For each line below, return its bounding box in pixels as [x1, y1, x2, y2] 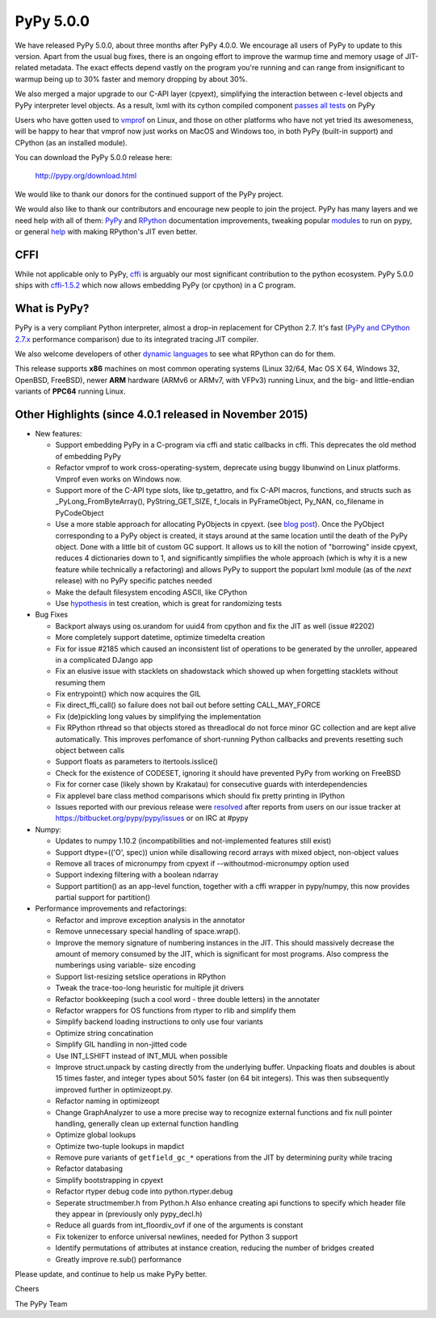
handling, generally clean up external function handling [55, 1118, 239, 1128]
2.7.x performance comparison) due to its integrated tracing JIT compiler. [15, 334, 258, 343]
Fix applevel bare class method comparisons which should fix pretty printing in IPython [55, 790, 345, 800]
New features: [35, 429, 82, 439]
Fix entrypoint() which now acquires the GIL [55, 689, 201, 699]
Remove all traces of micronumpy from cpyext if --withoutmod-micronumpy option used [55, 858, 350, 868]
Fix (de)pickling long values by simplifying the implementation [55, 711, 262, 721]
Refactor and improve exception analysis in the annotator [55, 915, 245, 924]
